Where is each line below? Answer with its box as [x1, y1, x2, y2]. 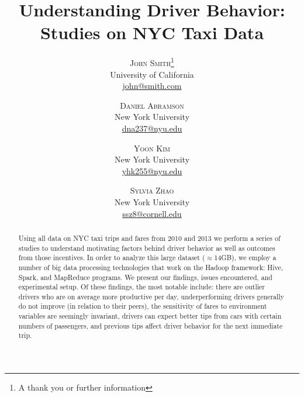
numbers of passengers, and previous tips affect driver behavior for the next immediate [18, 320, 283, 330]
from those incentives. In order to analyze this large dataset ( [18, 253, 205, 263]
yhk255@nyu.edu [122, 164, 182, 177]
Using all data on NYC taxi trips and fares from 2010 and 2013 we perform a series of [18, 233, 281, 243]
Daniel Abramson [120, 99, 184, 111]
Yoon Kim [134, 141, 170, 154]
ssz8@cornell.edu [122, 207, 182, 219]
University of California [110, 68, 194, 80]
